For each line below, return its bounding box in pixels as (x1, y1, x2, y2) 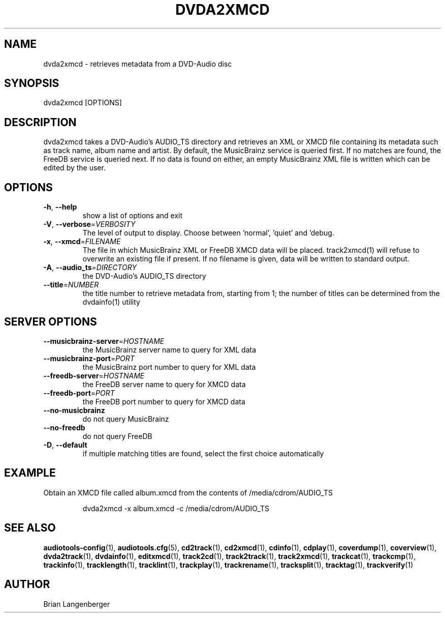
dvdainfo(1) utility (82, 298, 140, 307)
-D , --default (43, 440, 87, 449)
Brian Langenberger (43, 599, 110, 608)
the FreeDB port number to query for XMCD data (82, 397, 245, 406)
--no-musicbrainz (43, 405, 105, 415)
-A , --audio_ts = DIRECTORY (43, 263, 137, 272)
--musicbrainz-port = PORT (43, 354, 135, 363)
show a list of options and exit (82, 211, 183, 220)
